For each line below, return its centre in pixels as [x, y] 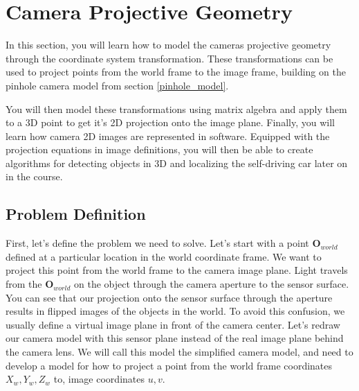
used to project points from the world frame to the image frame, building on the [176, 72]
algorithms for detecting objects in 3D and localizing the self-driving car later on [177, 163]
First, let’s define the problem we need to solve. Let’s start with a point [157, 243]
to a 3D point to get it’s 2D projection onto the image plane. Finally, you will [170, 122]
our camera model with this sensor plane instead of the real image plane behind [175, 338]
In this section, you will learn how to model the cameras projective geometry [168, 45]
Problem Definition [76, 214]
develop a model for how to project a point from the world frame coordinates [169, 365]
